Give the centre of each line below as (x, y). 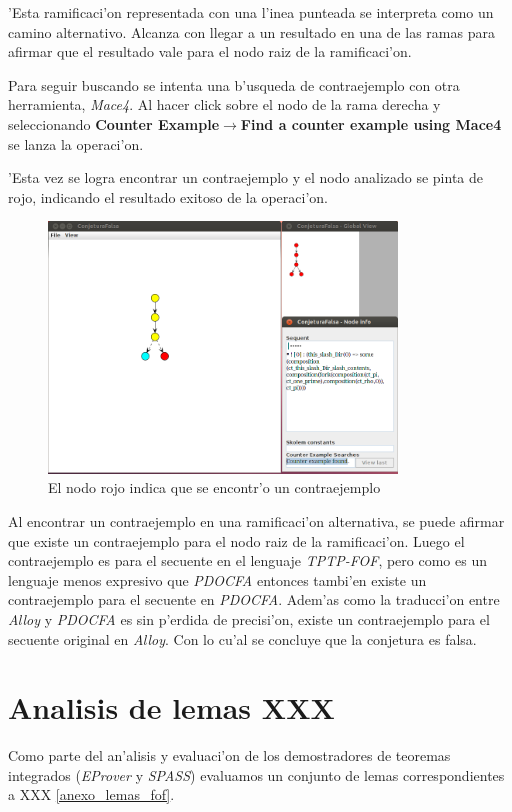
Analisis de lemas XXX (171, 707)
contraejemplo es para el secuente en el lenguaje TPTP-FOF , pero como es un (247, 560)
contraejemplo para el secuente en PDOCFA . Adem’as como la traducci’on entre (254, 599)
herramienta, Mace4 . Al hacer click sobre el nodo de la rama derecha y (224, 104)
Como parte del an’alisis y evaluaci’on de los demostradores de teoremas (229, 755)
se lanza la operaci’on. (76, 143)
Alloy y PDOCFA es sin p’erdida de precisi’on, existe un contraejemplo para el (249, 618)
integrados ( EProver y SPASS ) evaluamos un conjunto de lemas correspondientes (256, 774)
